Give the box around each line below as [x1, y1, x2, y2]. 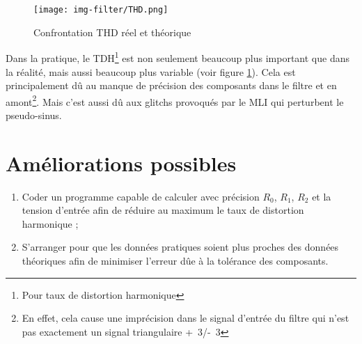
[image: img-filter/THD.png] [33, 5, 168, 15]
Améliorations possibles [6, 148, 237, 177]
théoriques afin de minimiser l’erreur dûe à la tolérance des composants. [22, 253, 329, 268]
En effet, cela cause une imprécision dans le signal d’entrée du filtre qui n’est [22, 311, 349, 325]
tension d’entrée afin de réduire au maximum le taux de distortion [22, 203, 304, 217]
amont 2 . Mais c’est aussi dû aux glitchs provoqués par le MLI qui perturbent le [6, 92, 344, 109]
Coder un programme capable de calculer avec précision [22, 189, 260, 203]
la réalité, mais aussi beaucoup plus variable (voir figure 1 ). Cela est [6, 64, 296, 79]
